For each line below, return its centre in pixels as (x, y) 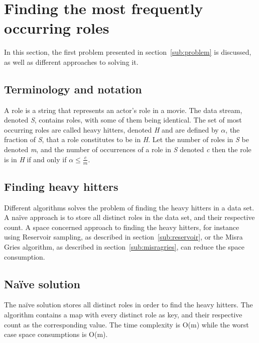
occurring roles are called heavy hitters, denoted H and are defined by (111, 129)
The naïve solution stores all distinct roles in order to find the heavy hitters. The (128, 305)
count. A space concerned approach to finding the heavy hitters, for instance (122, 227)
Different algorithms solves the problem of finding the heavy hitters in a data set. (129, 207)
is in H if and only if (35, 159)
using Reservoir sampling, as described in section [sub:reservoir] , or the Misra (123, 237)
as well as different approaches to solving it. (71, 62)
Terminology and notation (73, 89)
